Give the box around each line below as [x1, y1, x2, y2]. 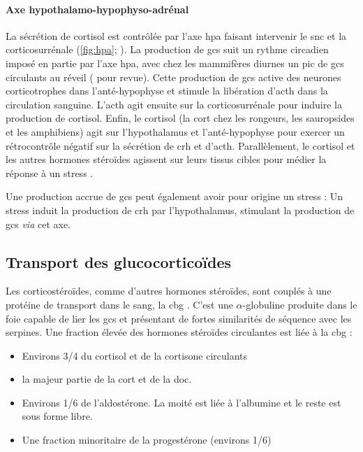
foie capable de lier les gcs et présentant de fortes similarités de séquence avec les [6, 311, 352, 325]
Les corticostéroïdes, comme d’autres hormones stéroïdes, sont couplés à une [6, 283, 332, 298]
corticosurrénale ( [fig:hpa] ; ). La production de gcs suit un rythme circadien [6, 42, 329, 57]
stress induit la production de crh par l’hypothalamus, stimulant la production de [6, 202, 355, 217]
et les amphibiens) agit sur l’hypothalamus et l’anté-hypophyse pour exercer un [6, 124, 345, 139]
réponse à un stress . [6, 165, 94, 180]
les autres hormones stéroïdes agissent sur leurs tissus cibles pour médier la [6, 152, 327, 167]
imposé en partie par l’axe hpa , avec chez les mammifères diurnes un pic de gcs [6, 55, 344, 70]
